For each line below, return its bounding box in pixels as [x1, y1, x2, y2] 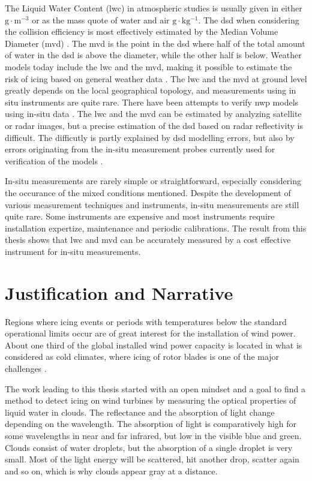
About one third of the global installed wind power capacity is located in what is [5, 338, 302, 351]
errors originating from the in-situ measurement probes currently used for [5, 143, 275, 155]
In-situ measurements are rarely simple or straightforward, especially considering [5, 175, 301, 187]
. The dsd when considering [198, 13, 299, 26]
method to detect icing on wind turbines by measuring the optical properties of [5, 394, 296, 407]
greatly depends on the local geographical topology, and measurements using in [5, 84, 296, 97]
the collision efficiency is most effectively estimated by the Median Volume [5, 25, 278, 38]
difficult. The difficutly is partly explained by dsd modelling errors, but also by [5, 131, 295, 143]
